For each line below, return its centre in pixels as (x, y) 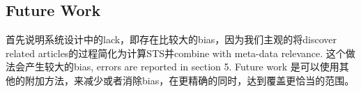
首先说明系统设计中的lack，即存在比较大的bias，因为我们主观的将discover (171, 39)
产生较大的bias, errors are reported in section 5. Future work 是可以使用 (182, 67)
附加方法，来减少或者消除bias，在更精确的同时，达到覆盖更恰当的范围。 (190, 80)
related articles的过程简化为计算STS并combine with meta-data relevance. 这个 (176, 53)
